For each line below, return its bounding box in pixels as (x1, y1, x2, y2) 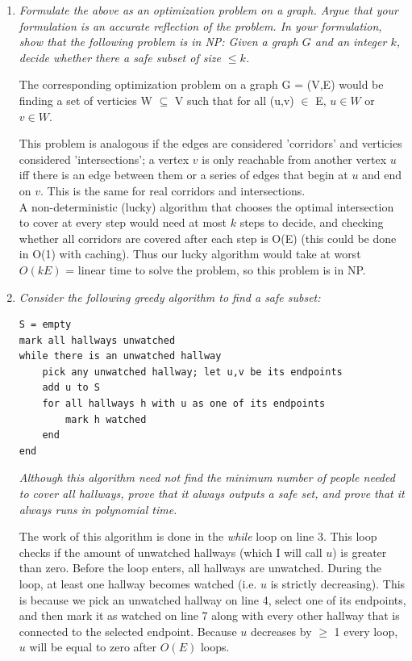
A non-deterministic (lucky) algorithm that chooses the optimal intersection (19, 198, 394, 215)
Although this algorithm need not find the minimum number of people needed (19, 469, 395, 486)
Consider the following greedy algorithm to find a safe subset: (19, 288, 321, 305)
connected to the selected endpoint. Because (19, 622, 237, 639)
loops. (200, 638, 230, 655)
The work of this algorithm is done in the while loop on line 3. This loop (19, 528, 377, 545)
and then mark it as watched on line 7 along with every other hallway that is (19, 607, 400, 624)
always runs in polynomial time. (19, 500, 177, 517)
